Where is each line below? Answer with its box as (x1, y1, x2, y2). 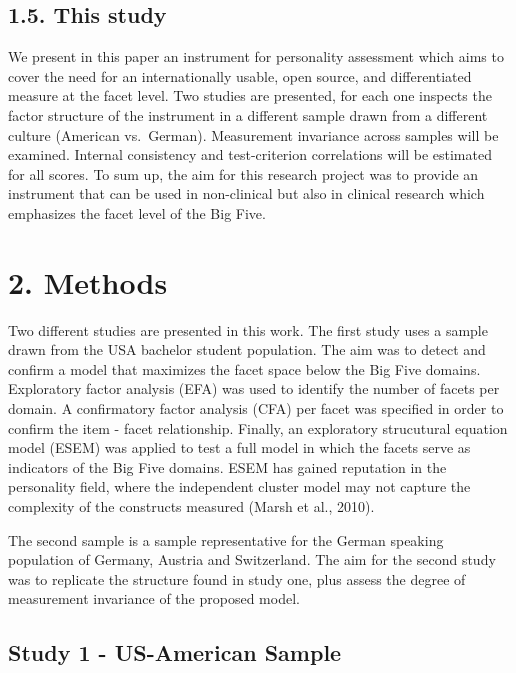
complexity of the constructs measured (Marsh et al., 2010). (8, 496, 375, 517)
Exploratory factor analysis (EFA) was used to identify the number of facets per (8, 378, 500, 399)
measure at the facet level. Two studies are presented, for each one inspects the (8, 85, 492, 106)
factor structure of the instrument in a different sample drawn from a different (8, 104, 488, 125)
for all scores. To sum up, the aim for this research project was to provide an (8, 163, 479, 184)
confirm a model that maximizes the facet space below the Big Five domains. (8, 358, 481, 379)
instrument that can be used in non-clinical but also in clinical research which (8, 183, 485, 204)
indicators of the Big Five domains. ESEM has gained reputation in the (8, 456, 447, 477)
